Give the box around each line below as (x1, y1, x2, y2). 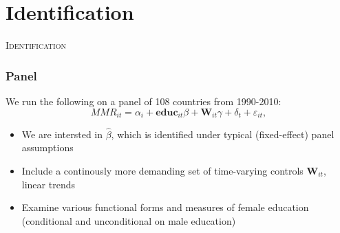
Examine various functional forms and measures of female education (21, 200, 309, 214)
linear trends (21, 177, 75, 191)
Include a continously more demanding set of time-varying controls (21, 163, 304, 177)
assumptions (21, 140, 74, 155)
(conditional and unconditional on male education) (21, 213, 236, 228)
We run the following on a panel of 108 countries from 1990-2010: (6, 93, 281, 108)
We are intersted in (21, 126, 103, 141)
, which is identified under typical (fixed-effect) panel (111, 126, 334, 141)
